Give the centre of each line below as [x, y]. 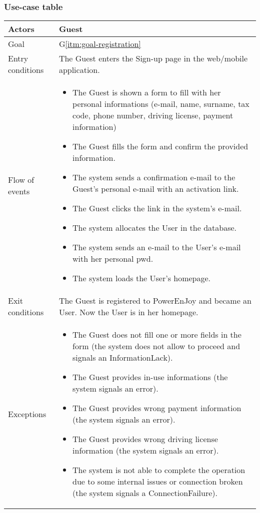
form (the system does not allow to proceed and [156, 346]
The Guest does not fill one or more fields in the [157, 335]
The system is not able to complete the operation [159, 470]
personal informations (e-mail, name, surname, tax [161, 104]
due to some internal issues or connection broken [158, 482]
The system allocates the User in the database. [155, 228]
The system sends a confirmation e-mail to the [154, 177]
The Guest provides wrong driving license [145, 439]
